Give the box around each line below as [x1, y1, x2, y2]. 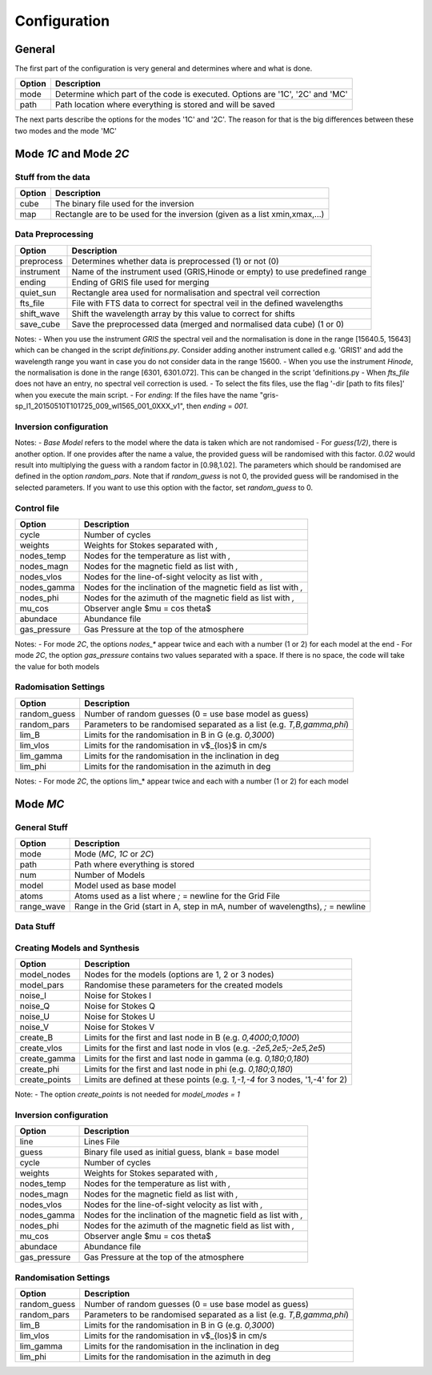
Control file [14, 503, 60, 514]
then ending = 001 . [186, 401, 249, 411]
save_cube [19, 319, 60, 330]
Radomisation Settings [14, 681, 106, 692]
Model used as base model [74, 880, 176, 892]
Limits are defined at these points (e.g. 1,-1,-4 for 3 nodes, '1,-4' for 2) [84, 1074, 348, 1085]
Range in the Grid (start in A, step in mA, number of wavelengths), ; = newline [74, 901, 366, 912]
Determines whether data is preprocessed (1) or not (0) [71, 255, 279, 267]
